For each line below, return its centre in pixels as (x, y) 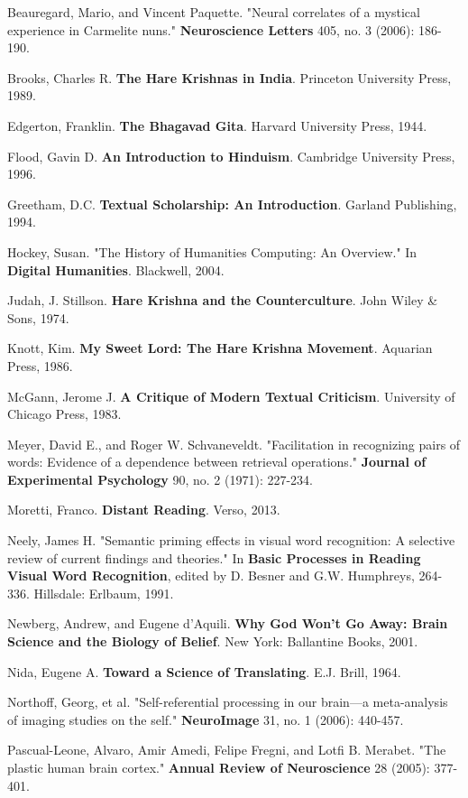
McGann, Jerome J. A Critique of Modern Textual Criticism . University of (231, 396)
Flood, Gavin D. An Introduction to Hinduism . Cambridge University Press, (231, 156)
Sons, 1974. (38, 317)
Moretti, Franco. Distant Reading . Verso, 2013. (144, 510)
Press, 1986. (40, 365)
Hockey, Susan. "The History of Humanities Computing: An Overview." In (212, 251)
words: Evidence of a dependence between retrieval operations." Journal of (217, 462)
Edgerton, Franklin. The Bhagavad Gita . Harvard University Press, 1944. (217, 125)
